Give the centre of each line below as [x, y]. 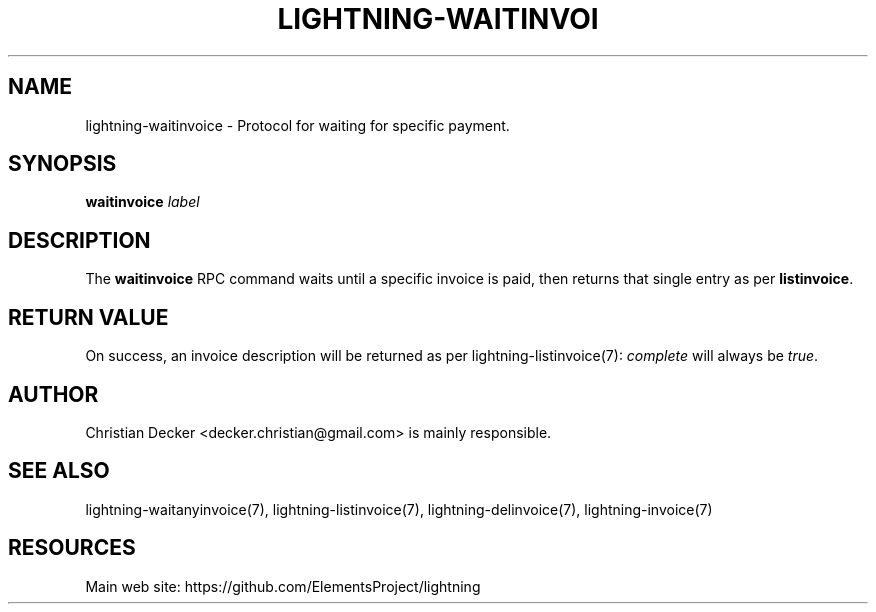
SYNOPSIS [62, 164]
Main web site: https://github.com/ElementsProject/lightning [283, 586]
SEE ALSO [59, 471]
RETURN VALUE [88, 317]
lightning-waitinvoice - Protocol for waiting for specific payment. [297, 125]
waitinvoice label [142, 202]
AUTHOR [53, 394]
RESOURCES [72, 548]
